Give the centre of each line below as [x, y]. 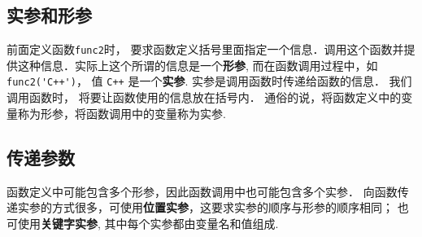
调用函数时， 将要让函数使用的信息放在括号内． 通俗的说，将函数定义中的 [204, 97]
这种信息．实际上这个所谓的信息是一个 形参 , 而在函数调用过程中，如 [198, 65]
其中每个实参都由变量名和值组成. [191, 223]
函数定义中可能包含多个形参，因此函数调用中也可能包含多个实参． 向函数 [202, 191]
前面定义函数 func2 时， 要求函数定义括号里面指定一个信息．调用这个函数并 [205, 49]
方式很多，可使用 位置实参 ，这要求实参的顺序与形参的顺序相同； [222, 207]
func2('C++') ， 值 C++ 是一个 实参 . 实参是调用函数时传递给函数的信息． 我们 [209, 81]
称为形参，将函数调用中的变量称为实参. [122, 113]
